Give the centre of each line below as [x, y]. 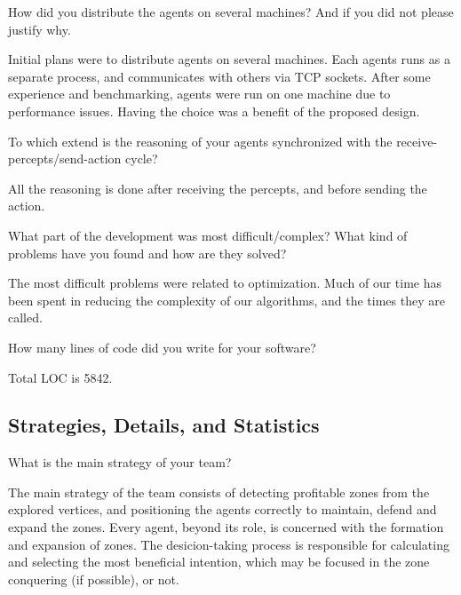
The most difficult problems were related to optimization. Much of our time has [225, 283]
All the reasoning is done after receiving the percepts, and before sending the [218, 188]
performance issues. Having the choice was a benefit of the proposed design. [214, 111]
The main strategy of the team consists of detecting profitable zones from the [219, 492]
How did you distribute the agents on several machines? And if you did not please [231, 12]
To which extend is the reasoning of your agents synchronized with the [200, 141]
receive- [417, 141]
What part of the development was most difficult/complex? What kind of [208, 235]
